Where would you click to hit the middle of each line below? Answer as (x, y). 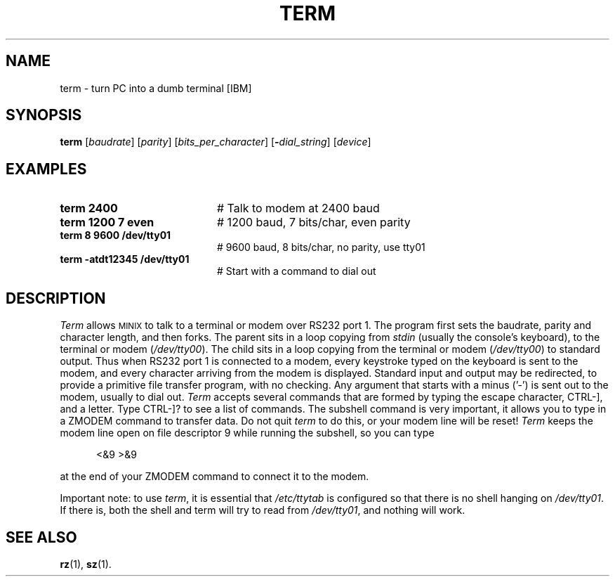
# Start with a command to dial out (297, 271)
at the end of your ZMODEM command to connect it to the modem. (214, 477)
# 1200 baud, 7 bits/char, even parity (313, 222)
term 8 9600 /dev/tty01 (115, 235)
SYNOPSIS (44, 115)
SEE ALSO (41, 537)
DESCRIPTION (56, 298)
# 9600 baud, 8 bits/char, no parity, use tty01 (321, 247)
